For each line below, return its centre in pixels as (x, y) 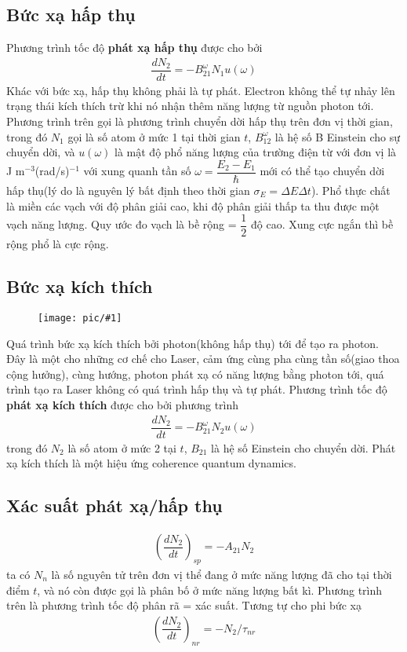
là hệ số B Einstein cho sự (338, 136)
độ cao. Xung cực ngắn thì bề (322, 224)
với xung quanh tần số (137, 171)
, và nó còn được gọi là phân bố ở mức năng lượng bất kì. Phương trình (210, 590)
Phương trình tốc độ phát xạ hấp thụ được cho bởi (134, 48)
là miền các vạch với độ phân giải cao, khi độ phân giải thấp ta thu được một (193, 205)
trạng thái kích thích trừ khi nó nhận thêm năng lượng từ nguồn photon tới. (190, 106)
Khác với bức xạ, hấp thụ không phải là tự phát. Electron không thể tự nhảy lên (201, 90)
